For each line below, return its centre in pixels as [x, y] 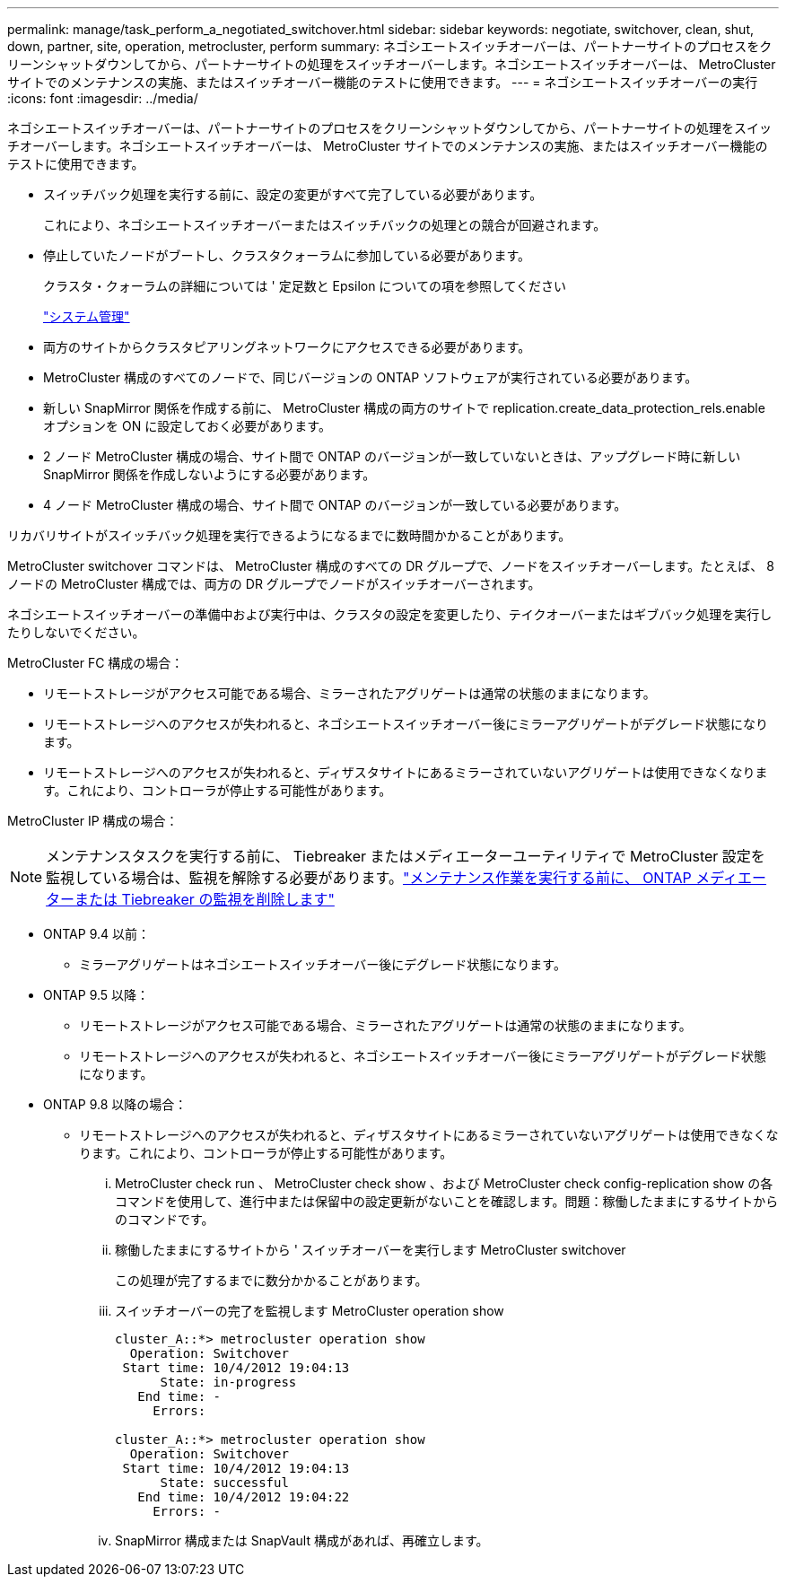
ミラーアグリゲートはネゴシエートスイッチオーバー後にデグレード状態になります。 [323, 964]
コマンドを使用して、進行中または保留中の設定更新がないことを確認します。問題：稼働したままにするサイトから [447, 1201]
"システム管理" [87, 316]
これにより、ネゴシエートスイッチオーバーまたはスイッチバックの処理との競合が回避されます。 [325, 225]
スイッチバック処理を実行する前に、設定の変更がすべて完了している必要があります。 [293, 194]
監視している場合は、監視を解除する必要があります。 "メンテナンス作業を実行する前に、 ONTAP [369, 878]
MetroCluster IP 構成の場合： [93, 821]
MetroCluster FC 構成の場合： [96, 663]
